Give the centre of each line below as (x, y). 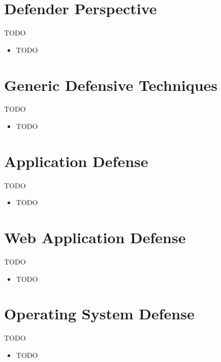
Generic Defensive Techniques (111, 85)
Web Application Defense (95, 237)
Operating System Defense (99, 314)
